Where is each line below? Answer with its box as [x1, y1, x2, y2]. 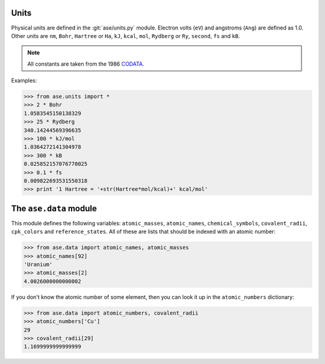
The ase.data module [11, 203, 97, 213]
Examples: [11, 77, 37, 84]
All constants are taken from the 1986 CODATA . [27, 60, 144, 67]
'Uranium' [23, 261, 53, 268]
